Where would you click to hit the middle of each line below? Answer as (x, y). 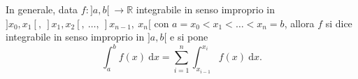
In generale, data (42, 9)
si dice (339, 23)
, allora (299, 23)
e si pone (189, 37)
